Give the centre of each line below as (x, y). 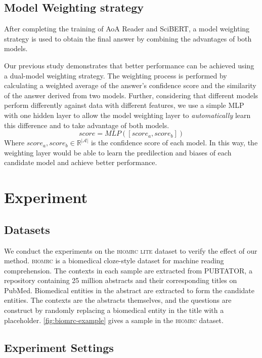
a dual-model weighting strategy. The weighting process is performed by (116, 75)
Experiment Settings (59, 347)
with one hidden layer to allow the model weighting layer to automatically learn (127, 115)
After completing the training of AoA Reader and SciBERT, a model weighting (127, 29)
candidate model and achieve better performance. (81, 162)
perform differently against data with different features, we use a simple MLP (124, 105)
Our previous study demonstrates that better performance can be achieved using (129, 65)
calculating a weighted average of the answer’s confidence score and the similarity (130, 85)
